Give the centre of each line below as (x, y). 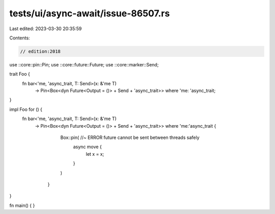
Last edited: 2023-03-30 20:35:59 (46, 29)
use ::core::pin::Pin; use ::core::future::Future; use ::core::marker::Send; (84, 64)
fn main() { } (22, 205)
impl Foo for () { (26, 109)
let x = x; (95, 154)
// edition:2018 (40, 51)
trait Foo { (20, 74)
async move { (87, 147)
